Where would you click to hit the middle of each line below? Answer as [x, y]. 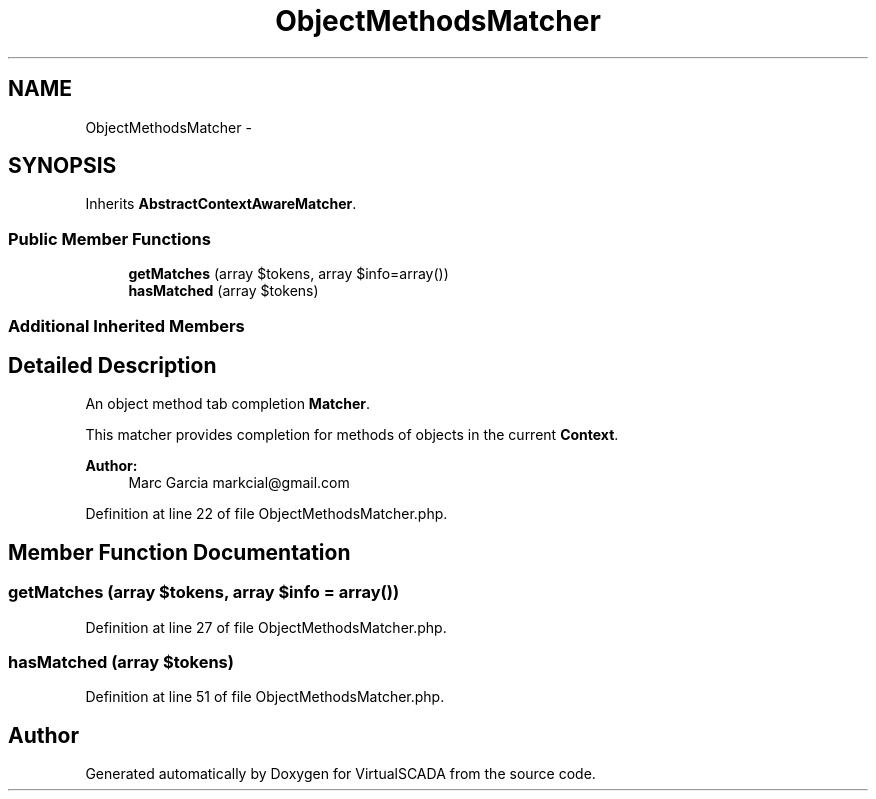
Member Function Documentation [179, 552]
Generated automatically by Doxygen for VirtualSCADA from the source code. [340, 774]
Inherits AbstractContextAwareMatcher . [221, 204]
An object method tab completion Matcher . [228, 404]
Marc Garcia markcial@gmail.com [239, 483]
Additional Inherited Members [126, 325]
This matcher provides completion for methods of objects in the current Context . [352, 435]
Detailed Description [112, 365]
